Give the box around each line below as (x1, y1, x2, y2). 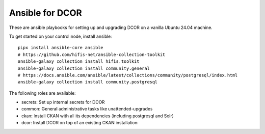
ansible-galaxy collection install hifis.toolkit (18, 59, 140, 64)
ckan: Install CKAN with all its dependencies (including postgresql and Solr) (21, 113, 174, 119)
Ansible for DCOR (9, 7, 82, 18)
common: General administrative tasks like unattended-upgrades (21, 106, 153, 112)
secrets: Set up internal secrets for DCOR (21, 99, 105, 105)
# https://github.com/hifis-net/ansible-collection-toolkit (18, 52, 165, 57)
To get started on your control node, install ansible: (9, 33, 112, 39)
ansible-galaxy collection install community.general (18, 65, 150, 71)
